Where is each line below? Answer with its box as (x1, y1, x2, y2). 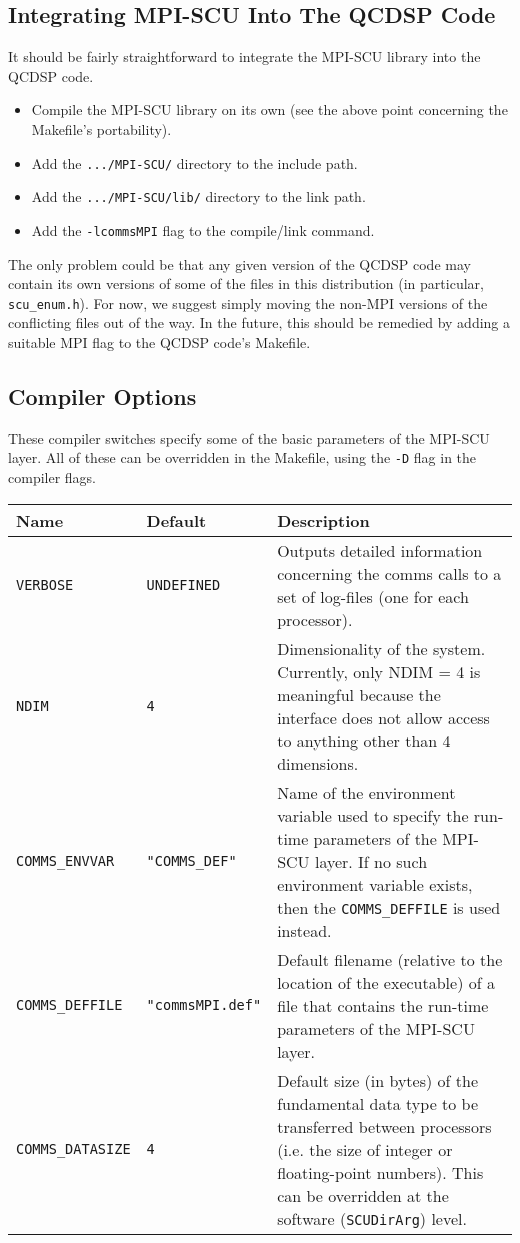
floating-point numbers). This (277, 1160, 484, 1184)
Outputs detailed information (277, 538, 483, 562)
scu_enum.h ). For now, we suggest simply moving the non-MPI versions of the (8, 292, 488, 313)
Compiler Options (8, 380, 197, 411)
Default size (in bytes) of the (277, 1068, 478, 1092)
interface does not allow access (277, 705, 490, 729)
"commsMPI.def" (146, 997, 262, 1014)
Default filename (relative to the (277, 947, 503, 971)
